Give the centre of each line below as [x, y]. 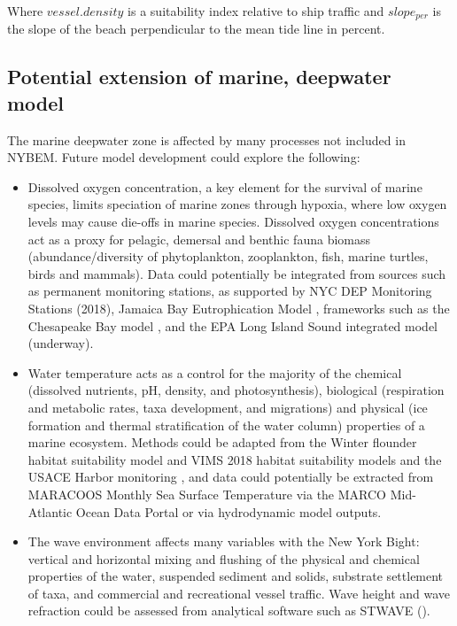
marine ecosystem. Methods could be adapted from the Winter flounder [222, 442]
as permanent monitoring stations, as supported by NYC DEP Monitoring [230, 291]
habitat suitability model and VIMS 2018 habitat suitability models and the [235, 459]
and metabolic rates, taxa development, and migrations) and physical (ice [228, 407]
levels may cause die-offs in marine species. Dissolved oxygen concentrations [233, 222]
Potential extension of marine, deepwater [199, 77]
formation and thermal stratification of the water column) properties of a [226, 425]
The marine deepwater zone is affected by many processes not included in [206, 139]
